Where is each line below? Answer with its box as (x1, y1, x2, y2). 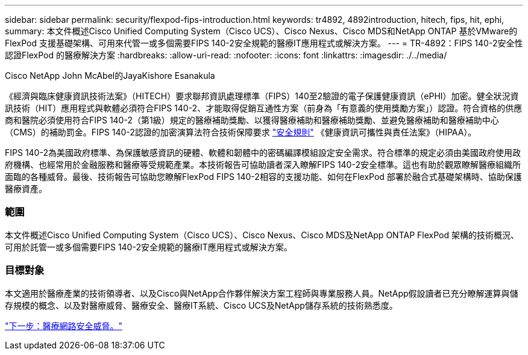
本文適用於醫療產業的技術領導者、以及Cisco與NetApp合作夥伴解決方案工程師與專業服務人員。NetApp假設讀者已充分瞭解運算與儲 (5, 288, 518, 298)
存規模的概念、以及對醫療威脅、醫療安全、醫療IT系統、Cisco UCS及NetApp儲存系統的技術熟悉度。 (5, 300, 398, 310)
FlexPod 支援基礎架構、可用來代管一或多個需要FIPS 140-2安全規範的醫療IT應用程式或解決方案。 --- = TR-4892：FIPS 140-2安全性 (5, 38, 523, 48)
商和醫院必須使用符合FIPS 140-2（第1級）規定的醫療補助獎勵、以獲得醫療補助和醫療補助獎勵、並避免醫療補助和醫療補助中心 (5, 115, 499, 125)
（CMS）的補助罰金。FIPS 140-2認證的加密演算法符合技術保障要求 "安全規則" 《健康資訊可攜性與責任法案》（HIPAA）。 (5, 127, 477, 137)
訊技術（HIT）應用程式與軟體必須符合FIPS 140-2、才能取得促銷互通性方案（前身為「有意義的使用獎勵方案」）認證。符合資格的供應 (5, 103, 523, 113)
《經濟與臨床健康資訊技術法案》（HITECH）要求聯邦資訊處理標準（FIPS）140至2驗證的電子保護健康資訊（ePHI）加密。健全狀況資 (5, 91, 519, 101)
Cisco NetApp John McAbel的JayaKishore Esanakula (5, 70, 215, 81)
